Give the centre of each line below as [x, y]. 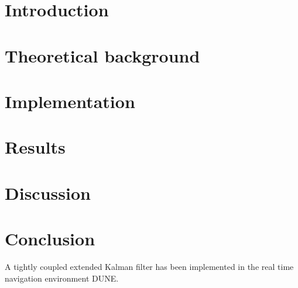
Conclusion [50, 239]
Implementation [70, 101]
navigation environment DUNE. [62, 278]
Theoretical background [102, 55]
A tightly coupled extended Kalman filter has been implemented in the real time [149, 266]
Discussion [48, 192]
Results [35, 147]
